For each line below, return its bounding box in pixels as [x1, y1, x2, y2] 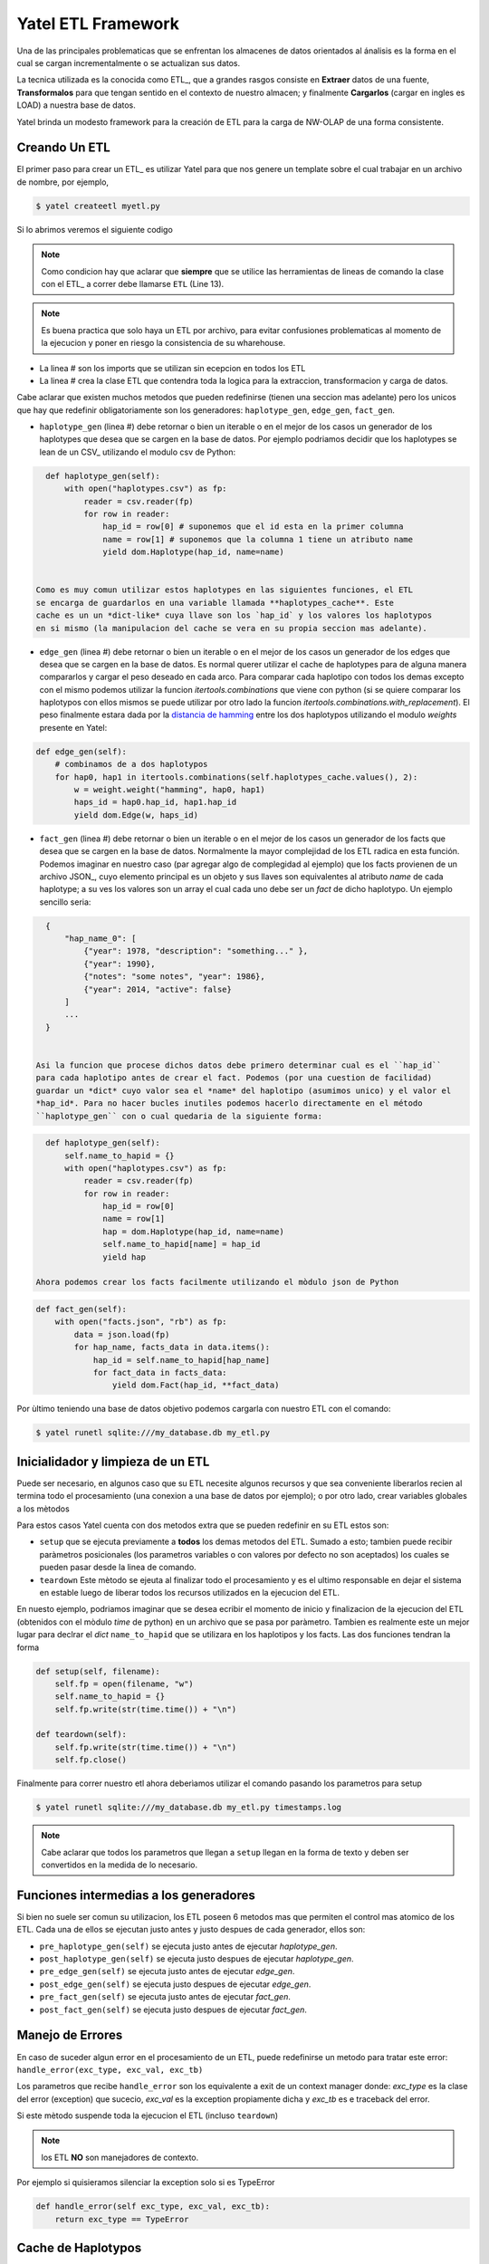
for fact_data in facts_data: [92, 1367, 227, 1377]
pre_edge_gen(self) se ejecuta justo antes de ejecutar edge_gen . [39, 1966, 295, 1977]
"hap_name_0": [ [64, 934, 137, 944]
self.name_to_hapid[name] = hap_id [102, 1239, 261, 1250]
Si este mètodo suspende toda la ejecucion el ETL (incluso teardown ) [16, 2110, 279, 2121]
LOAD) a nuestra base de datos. [16, 100, 136, 110]
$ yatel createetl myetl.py [35, 200, 160, 211]
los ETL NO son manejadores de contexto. [41, 2152, 199, 2163]
